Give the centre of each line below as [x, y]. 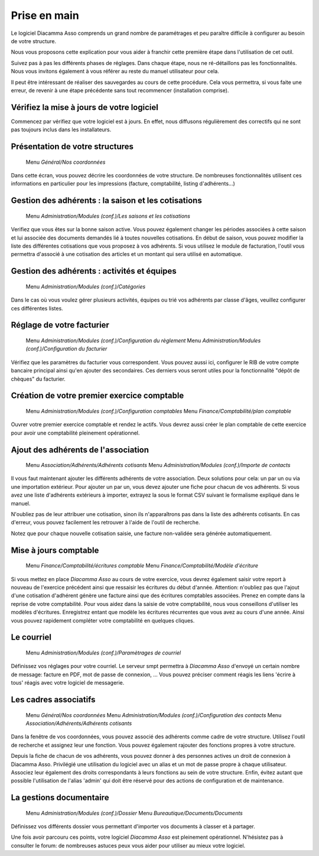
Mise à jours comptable [55, 550]
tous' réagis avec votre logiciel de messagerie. [68, 683]
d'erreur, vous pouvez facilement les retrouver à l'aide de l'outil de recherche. [105, 523]
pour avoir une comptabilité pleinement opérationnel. [75, 433]
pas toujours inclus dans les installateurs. [61, 129]
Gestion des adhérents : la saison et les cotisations [106, 201]
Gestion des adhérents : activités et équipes [94, 271]
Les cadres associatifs [53, 700]
